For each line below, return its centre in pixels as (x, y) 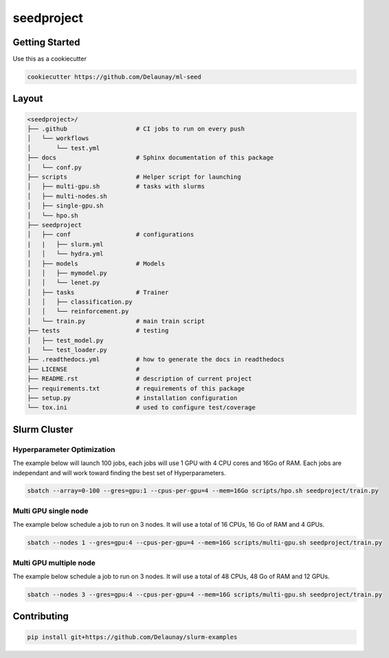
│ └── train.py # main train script (116, 321)
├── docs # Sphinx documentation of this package (151, 158)
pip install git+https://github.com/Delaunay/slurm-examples (132, 637)
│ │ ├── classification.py (80, 302)
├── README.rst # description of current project (140, 379)
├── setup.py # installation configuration (132, 398)
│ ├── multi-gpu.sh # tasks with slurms (116, 186)
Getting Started (46, 42)
